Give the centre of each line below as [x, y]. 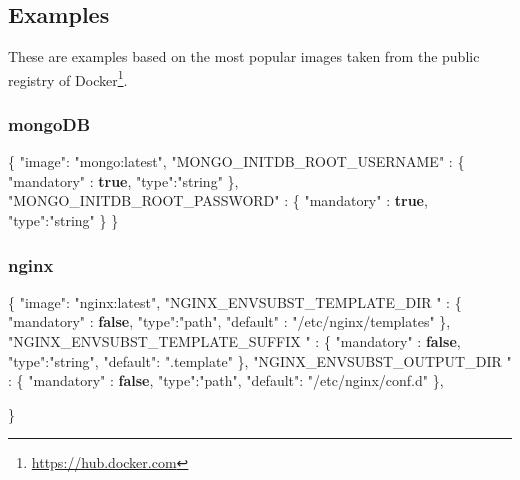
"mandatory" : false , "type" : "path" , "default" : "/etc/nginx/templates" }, [229, 321]
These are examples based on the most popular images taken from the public [244, 56]
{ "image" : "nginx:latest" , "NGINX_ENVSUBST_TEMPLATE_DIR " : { [235, 301]
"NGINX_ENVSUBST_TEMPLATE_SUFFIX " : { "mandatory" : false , [234, 341]
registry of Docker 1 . [68, 78]
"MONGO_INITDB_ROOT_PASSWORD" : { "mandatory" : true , [218, 200]
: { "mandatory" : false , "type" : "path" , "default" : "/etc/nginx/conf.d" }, [226, 380]
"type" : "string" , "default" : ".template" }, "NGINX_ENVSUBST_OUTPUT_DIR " [260, 360]
